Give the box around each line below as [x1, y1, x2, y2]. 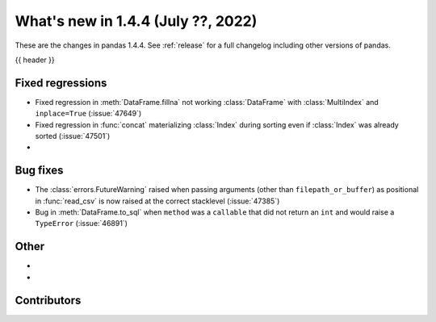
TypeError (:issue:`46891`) [35, 219, 128, 228]
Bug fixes [15, 164, 64, 178]
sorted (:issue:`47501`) [35, 132, 111, 141]
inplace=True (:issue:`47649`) [35, 109, 142, 119]
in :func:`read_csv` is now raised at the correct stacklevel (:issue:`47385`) [35, 196, 280, 206]
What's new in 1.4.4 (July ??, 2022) [15, 12, 258, 30]
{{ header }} [15, 55, 56, 65]
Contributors [15, 293, 82, 307]
